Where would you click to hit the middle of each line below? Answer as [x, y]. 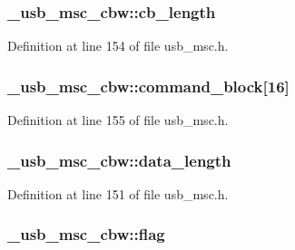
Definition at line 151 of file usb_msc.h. [118, 193]
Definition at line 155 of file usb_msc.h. [118, 120]
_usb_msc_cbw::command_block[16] [148, 86]
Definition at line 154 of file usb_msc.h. [118, 46]
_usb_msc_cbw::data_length [119, 160]
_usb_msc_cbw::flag [86, 234]
